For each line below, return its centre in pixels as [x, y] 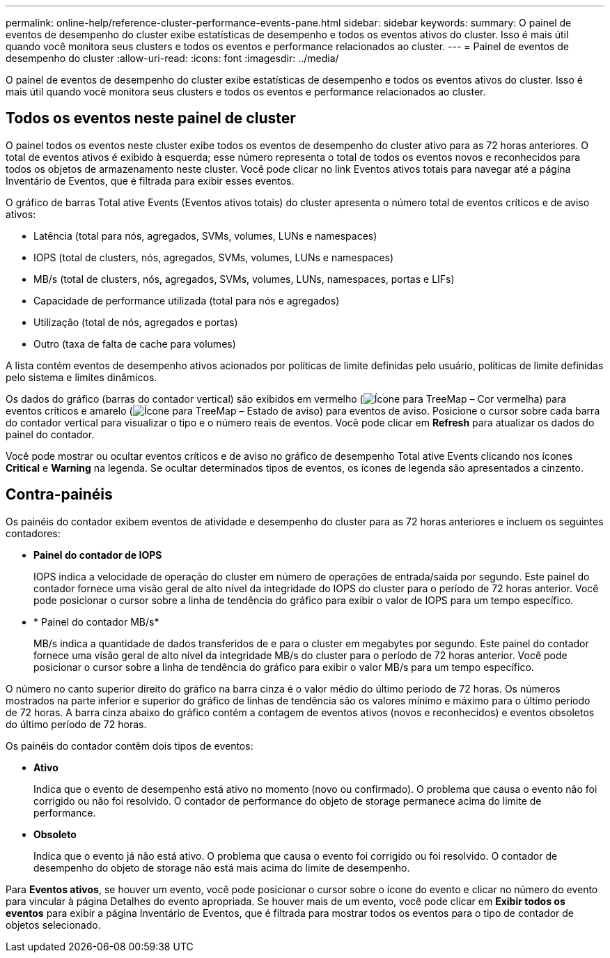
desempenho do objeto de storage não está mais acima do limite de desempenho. [222, 867]
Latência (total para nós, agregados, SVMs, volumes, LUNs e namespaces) [205, 235]
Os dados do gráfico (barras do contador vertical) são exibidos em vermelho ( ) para [286, 399]
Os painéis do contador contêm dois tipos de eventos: [130, 745]
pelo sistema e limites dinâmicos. [81, 377]
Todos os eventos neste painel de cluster [151, 118]
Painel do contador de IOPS [98, 555]
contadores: [33, 533]
